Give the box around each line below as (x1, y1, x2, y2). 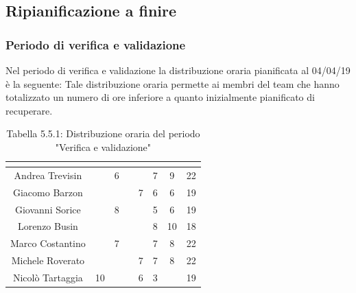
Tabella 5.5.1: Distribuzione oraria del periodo (6, 126, 200, 141)
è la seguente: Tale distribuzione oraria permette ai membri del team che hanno (5, 76, 340, 91)
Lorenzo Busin (17, 219, 78, 233)
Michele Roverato (11, 253, 85, 268)
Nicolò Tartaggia (12, 270, 83, 284)
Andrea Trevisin (14, 167, 82, 182)
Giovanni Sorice (14, 202, 81, 216)
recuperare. (5, 103, 53, 117)
